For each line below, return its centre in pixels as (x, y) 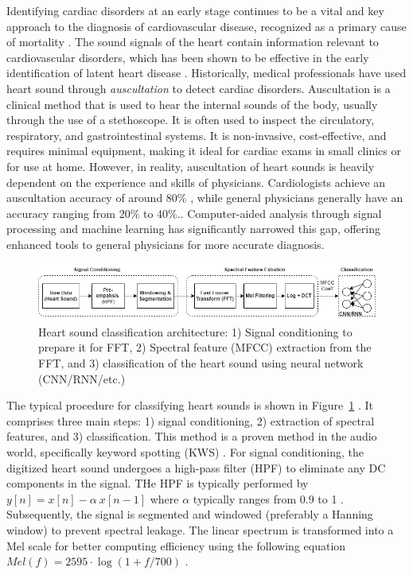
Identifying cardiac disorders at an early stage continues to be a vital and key (195, 10)
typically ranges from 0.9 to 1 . (269, 498)
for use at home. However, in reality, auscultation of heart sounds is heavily (191, 166)
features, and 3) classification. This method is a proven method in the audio (192, 436)
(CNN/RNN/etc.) (82, 378)
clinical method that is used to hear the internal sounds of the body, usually (192, 104)
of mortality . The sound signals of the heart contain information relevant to (193, 42)
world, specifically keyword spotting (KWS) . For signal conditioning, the (185, 452)
